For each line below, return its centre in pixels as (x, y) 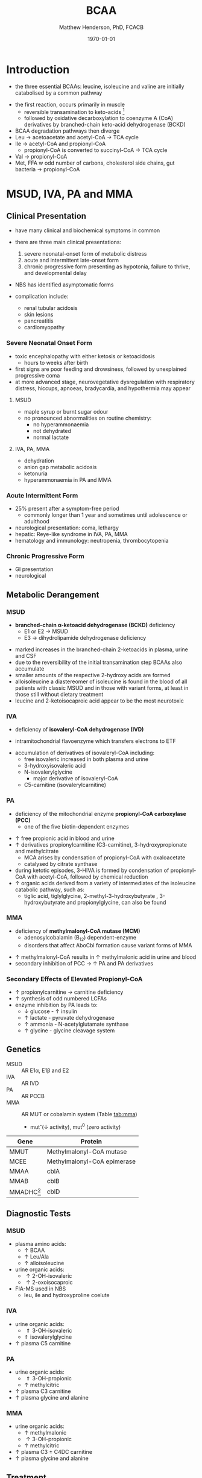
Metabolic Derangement (53, 595)
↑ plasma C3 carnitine (43, 1391)
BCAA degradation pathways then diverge (67, 131)
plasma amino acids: (40, 1244)
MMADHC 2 (25, 1192)
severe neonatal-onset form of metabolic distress (85, 254)
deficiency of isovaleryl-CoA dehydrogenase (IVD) (79, 730)
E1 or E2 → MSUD (46, 631)
